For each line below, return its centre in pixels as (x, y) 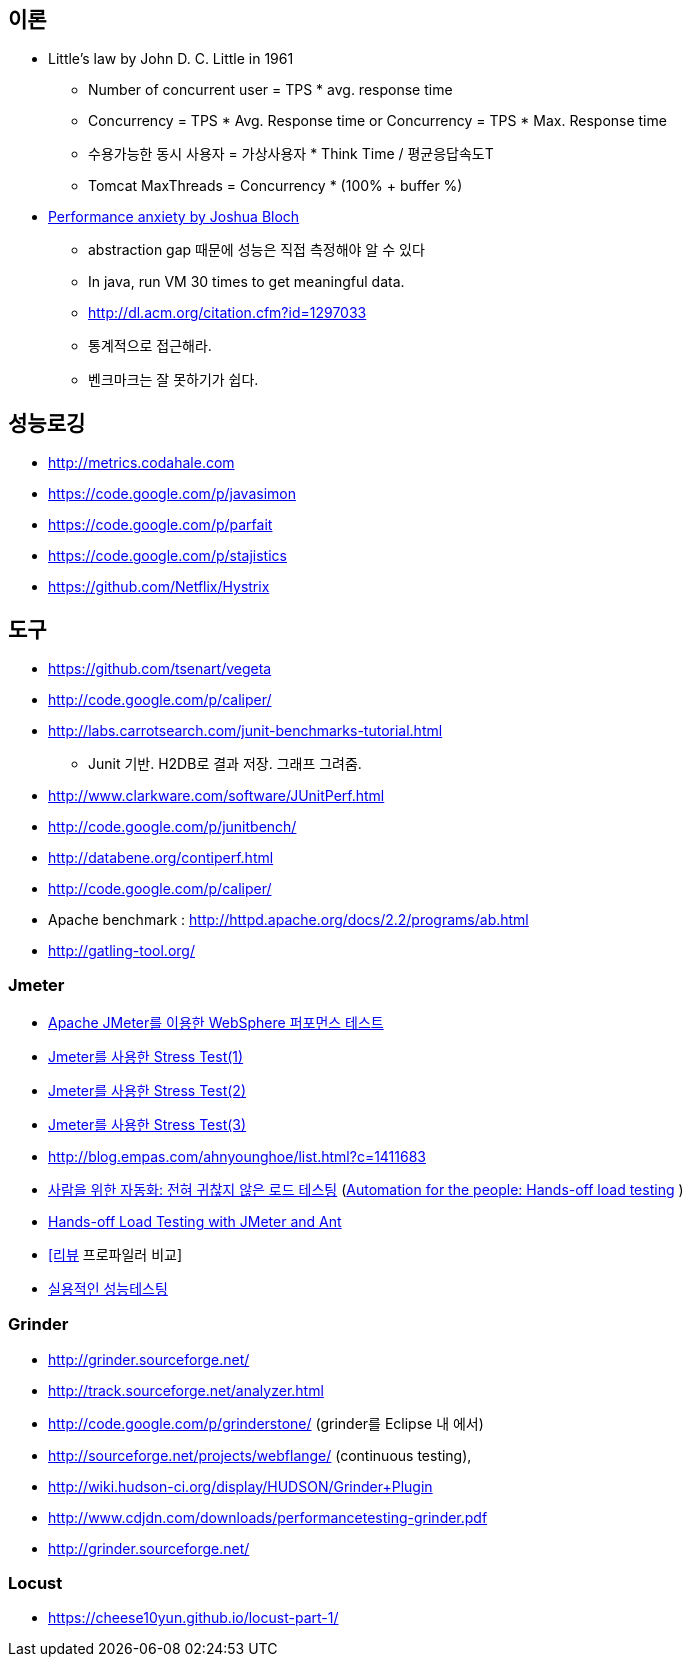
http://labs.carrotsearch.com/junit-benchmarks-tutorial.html (245, 731)
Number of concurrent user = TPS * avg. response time (270, 90)
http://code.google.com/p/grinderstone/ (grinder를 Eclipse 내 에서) (266, 1423)
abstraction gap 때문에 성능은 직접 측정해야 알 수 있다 (256, 250)
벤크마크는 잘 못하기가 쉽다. (173, 380)
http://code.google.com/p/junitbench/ (172, 827)
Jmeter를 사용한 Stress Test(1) (146, 1056)
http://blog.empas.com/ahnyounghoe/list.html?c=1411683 (237, 1156)
